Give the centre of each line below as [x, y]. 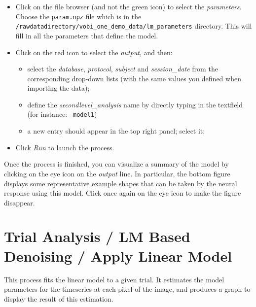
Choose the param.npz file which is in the [78, 16]
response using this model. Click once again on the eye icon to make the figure [123, 193]
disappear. [19, 202]
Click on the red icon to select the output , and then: [94, 52]
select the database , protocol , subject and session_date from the [123, 69]
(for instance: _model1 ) [62, 114]
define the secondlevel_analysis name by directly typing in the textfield [135, 104]
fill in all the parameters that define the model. [87, 35]
